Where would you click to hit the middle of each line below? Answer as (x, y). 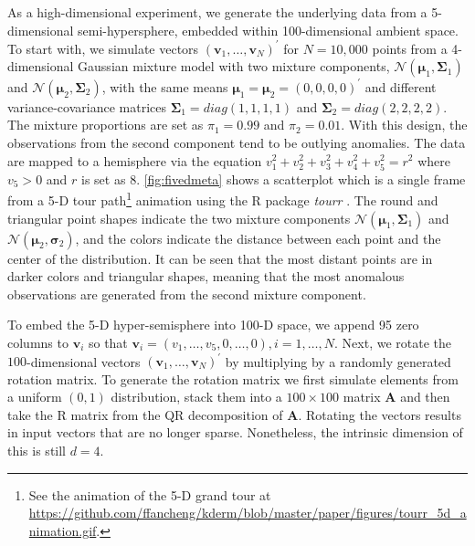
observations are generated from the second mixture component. (187, 294)
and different (401, 86)
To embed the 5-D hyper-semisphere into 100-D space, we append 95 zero (213, 325)
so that (108, 342)
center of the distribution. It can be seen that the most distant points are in (220, 258)
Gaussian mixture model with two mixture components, (234, 66)
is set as (104, 178)
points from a (410, 48)
